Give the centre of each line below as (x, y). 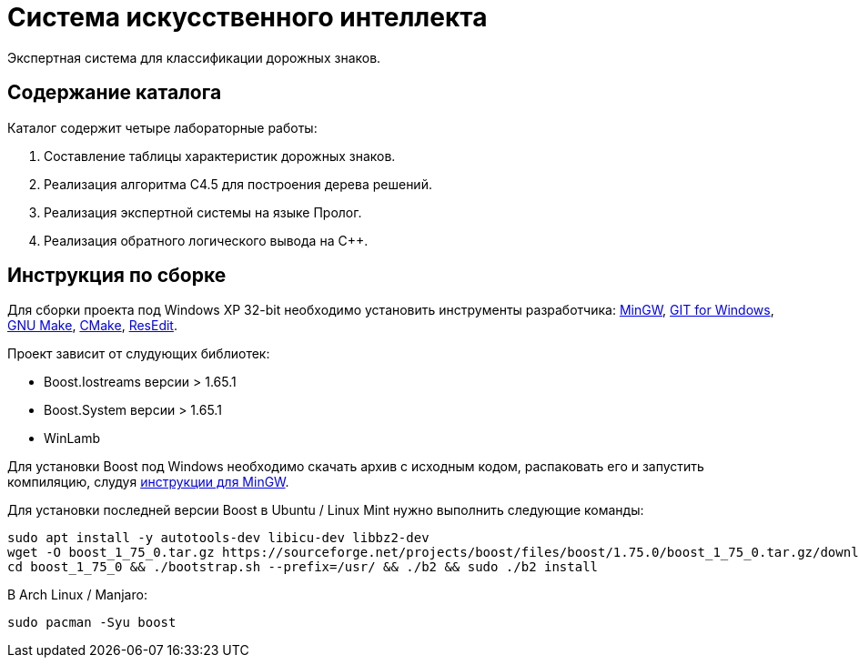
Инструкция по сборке (117, 276)
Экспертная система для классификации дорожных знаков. (194, 57)
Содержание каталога (115, 93)
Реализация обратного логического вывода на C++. (206, 240)
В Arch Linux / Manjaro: (77, 595)
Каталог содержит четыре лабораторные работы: (162, 127)
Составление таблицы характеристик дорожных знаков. (220, 156)
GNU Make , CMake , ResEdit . (92, 326)
